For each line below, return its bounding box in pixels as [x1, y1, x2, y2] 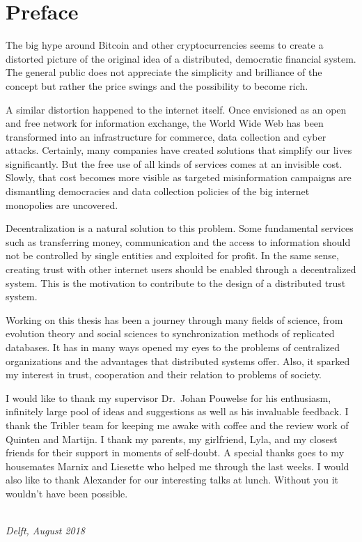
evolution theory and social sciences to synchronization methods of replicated [6, 326, 335, 341]
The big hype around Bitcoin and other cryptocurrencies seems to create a [6, 38, 324, 52]
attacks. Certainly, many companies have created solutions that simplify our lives [6, 143, 352, 157]
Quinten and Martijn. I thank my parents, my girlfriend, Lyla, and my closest [6, 431, 338, 446]
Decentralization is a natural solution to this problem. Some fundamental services [6, 221, 354, 235]
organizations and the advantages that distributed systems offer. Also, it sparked [6, 353, 350, 368]
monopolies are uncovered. [6, 197, 118, 212]
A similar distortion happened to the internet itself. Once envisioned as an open [6, 102, 347, 116]
